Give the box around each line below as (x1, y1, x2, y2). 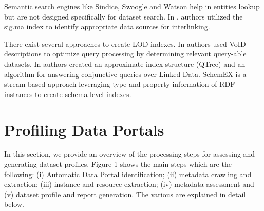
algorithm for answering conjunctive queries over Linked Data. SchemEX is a (4, 68, 247, 79)
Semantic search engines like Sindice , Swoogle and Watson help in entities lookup (4, 1, 260, 11)
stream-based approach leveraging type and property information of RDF (4, 79, 235, 89)
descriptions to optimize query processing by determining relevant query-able (4, 48, 247, 59)
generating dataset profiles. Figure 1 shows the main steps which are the (4, 159, 232, 169)
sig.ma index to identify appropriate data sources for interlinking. (4, 21, 210, 32)
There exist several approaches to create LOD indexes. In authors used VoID (4, 38, 246, 49)
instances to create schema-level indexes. (4, 88, 131, 99)
